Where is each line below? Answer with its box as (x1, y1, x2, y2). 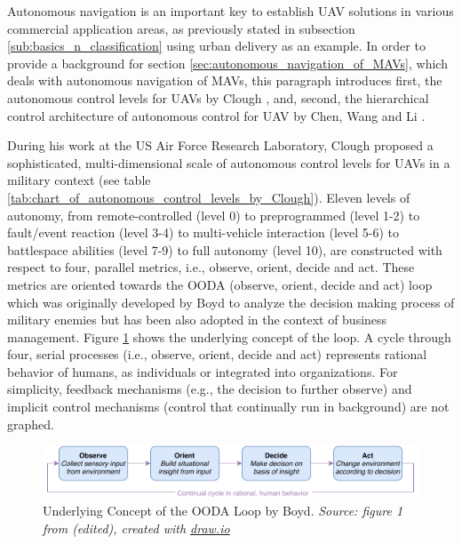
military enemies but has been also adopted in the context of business (7, 310, 387, 329)
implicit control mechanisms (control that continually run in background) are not (7, 397, 450, 416)
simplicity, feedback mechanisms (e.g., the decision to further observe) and (7, 380, 412, 398)
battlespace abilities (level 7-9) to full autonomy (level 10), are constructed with (7, 240, 442, 259)
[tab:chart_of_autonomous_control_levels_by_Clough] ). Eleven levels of (7, 188, 410, 206)
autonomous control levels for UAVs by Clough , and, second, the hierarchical (7, 88, 429, 107)
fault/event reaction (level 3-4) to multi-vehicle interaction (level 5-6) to (7, 223, 400, 242)
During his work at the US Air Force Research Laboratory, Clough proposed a (7, 136, 434, 155)
